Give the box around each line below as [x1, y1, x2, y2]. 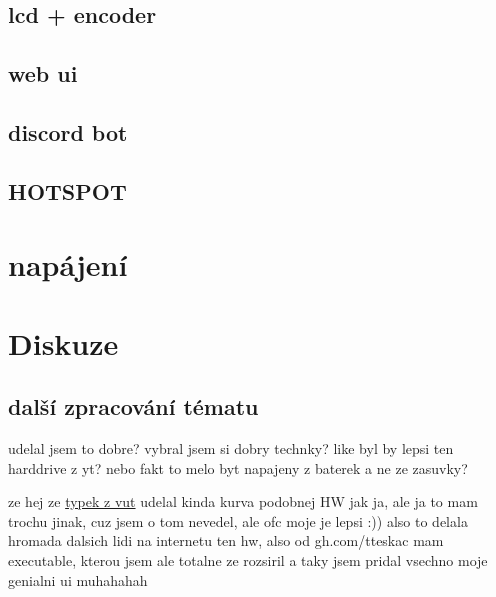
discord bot [8, 116, 128, 147]
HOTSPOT [8, 175, 127, 206]
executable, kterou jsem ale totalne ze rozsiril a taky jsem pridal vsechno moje [8, 550, 488, 571]
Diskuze [8, 322, 119, 363]
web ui [8, 58, 78, 89]
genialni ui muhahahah [8, 569, 148, 590]
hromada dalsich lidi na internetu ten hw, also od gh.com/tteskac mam [8, 530, 444, 551]
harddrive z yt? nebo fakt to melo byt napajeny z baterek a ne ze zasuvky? [8, 457, 468, 478]
